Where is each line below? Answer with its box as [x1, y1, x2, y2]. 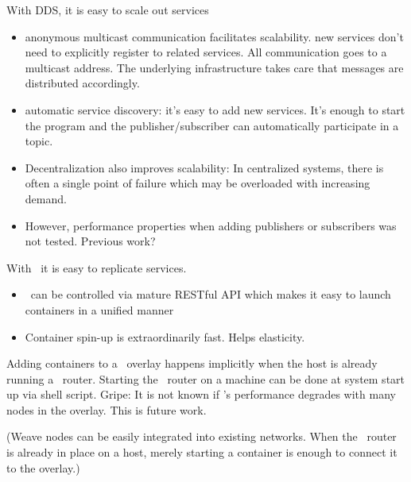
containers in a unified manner [25, 301, 174, 318]
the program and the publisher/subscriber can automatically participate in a [25, 117, 399, 133]
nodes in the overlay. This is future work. [6, 401, 207, 418]
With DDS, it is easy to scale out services [6, 2, 209, 17]
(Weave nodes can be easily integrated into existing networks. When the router [6, 428, 397, 445]
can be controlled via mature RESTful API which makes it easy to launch [30, 286, 391, 303]
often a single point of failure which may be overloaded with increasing [25, 175, 370, 191]
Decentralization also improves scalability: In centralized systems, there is [25, 159, 384, 175]
